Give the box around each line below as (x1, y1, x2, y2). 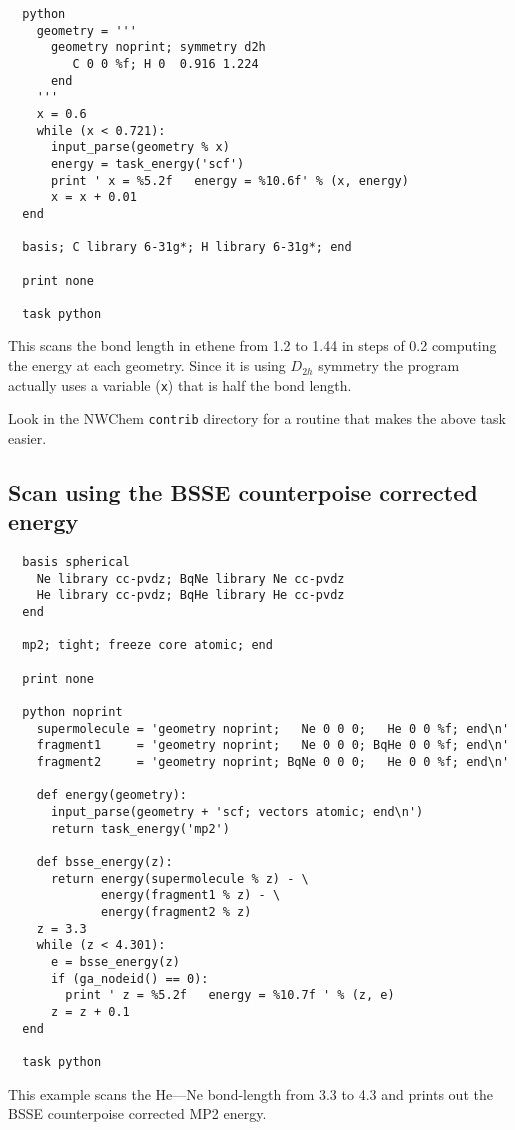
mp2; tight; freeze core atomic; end (22, 638, 273, 653)
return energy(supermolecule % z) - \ (50, 871, 309, 886)
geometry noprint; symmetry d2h (50, 40, 266, 55)
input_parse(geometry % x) (50, 140, 230, 155)
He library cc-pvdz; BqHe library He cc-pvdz (36, 588, 345, 603)
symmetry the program (318, 355, 460, 376)
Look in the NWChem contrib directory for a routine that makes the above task (8, 408, 506, 429)
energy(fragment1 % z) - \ (101, 888, 281, 903)
